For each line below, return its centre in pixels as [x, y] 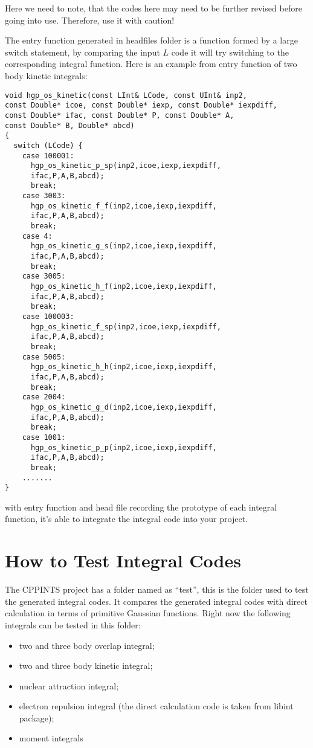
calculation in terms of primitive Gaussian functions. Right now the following [148, 613]
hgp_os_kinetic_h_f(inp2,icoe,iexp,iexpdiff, [124, 287]
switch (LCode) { [48, 145]
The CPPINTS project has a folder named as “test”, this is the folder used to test [157, 589]
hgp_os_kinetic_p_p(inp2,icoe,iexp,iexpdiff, [124, 447]
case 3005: [44, 276]
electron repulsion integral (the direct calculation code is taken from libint [156, 706]
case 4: [37, 236]
